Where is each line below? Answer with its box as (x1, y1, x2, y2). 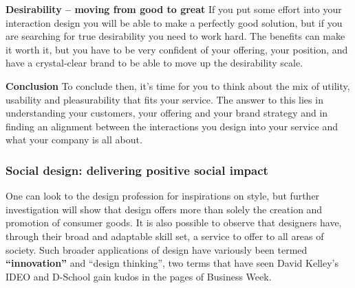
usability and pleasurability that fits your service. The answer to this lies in (6, 92, 323, 106)
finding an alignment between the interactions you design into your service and (6, 119, 338, 133)
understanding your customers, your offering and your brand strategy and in (6, 106, 328, 120)
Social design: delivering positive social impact (6, 161, 268, 178)
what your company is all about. (6, 132, 142, 147)
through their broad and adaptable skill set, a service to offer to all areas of (6, 228, 324, 243)
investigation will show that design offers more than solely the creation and (6, 202, 323, 216)
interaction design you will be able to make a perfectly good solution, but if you (6, 15, 343, 29)
